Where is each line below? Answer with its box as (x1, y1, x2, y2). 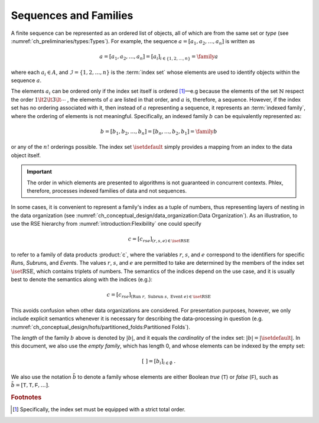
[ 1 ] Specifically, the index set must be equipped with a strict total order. (12, 406, 186, 413)
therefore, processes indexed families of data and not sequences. (27, 187, 187, 194)
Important (27, 168, 53, 175)
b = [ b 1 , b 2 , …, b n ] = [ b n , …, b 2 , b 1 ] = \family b (100, 128, 217, 136)
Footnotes (11, 393, 42, 402)
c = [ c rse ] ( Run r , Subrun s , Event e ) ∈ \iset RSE (106, 291, 211, 300)
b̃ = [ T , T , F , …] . (11, 382, 50, 389)
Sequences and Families (11, 9, 134, 22)
